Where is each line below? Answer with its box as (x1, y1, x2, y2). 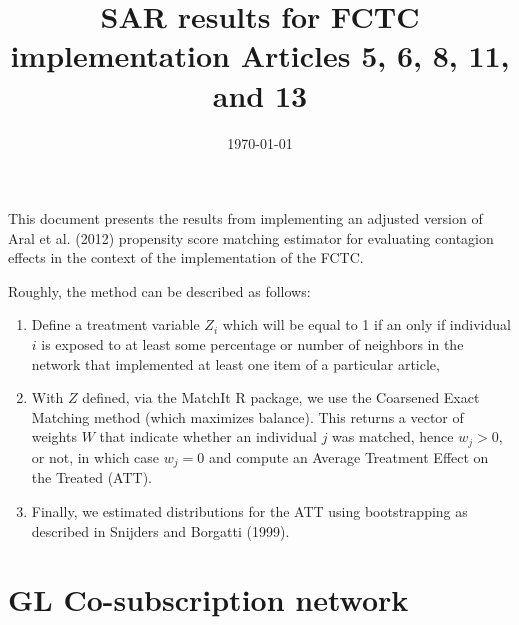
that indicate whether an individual (99, 426, 317, 447)
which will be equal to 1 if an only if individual (222, 314, 511, 335)
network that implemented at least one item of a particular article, (31, 353, 440, 374)
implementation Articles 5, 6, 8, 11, (10, 35, 510, 76)
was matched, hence (332, 426, 454, 447)
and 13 (212, 74, 308, 115)
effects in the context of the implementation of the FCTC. (8, 247, 364, 268)
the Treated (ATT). (31, 467, 153, 488)
